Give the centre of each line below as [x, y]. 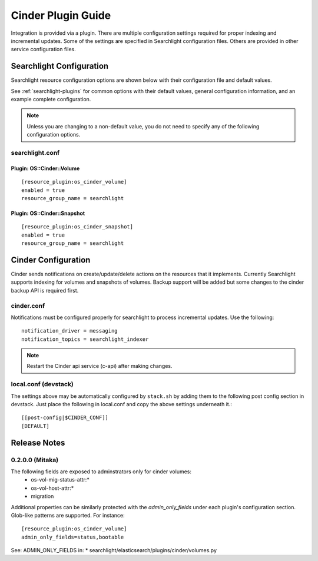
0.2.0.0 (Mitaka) [35, 460]
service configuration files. [43, 49]
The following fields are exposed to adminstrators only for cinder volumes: [101, 472]
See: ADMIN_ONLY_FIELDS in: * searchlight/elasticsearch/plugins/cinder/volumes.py [114, 550]
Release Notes [38, 442]
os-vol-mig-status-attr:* [60, 480]
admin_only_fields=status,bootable [73, 537]
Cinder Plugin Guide [61, 15]
